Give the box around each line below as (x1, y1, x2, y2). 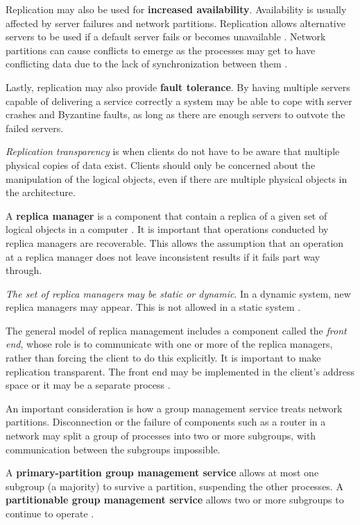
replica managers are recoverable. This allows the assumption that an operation (6, 235, 344, 250)
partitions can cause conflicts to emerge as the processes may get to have (6, 42, 316, 57)
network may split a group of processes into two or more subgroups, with (6, 428, 316, 443)
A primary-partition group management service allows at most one (6, 465, 319, 480)
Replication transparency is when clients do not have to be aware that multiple (6, 144, 340, 159)
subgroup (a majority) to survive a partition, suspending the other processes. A (6, 478, 343, 493)
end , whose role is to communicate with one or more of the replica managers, (6, 337, 333, 351)
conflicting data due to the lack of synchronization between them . (6, 56, 288, 71)
